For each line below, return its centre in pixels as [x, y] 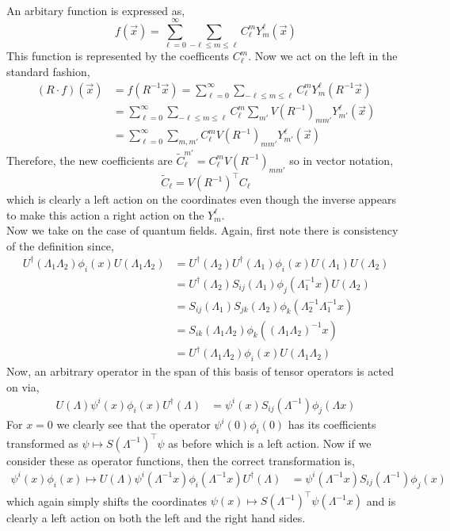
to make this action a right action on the [105, 214]
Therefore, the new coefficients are [90, 160]
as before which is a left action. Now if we [270, 443]
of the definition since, [60, 245]
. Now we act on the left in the [323, 56]
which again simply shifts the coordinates [107, 500]
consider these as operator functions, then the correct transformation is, [181, 460]
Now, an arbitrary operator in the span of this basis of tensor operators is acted [200, 371]
